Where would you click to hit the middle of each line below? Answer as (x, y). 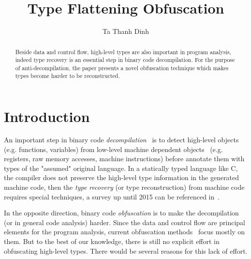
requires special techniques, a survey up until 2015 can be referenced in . (112, 196)
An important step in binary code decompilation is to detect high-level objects (121, 140)
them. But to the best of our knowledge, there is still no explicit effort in (112, 241)
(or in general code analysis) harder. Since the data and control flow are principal (125, 222)
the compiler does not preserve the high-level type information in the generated (122, 177)
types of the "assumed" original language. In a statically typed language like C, (121, 168)
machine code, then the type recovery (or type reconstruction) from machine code (124, 187)
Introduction (47, 116)
